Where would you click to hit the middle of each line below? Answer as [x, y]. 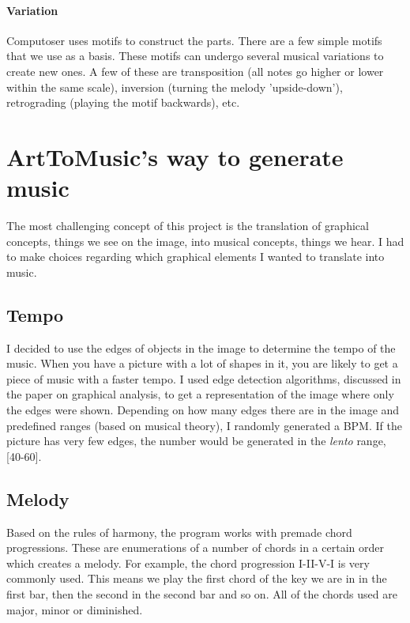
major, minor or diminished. [75, 609]
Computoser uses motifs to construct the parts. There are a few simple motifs [194, 40]
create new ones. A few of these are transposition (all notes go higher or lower [195, 71]
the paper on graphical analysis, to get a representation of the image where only [200, 394]
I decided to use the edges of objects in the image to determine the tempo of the [201, 347]
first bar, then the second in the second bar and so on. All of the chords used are [202, 593]
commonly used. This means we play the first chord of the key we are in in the [197, 578]
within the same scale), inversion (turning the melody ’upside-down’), [175, 87]
